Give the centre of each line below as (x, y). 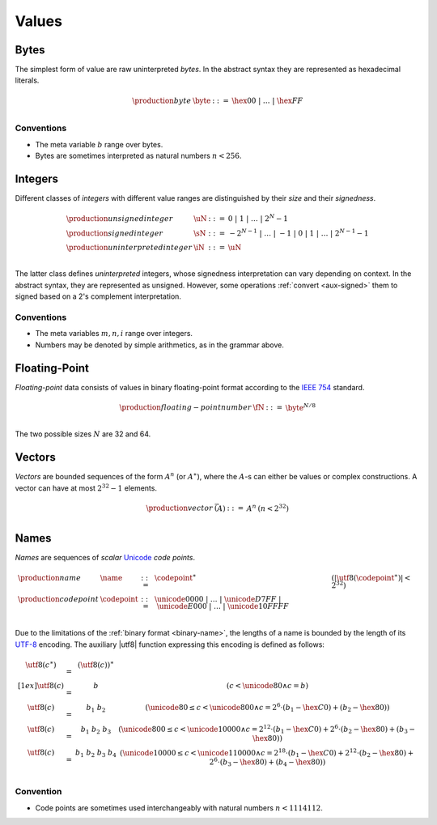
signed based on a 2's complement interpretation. (98, 296)
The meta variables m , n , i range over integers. (114, 334)
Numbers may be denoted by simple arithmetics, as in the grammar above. (160, 345)
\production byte (162, 100)
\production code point (58, 600)
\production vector (180, 508)
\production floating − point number (186, 408)
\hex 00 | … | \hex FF (267, 100)
